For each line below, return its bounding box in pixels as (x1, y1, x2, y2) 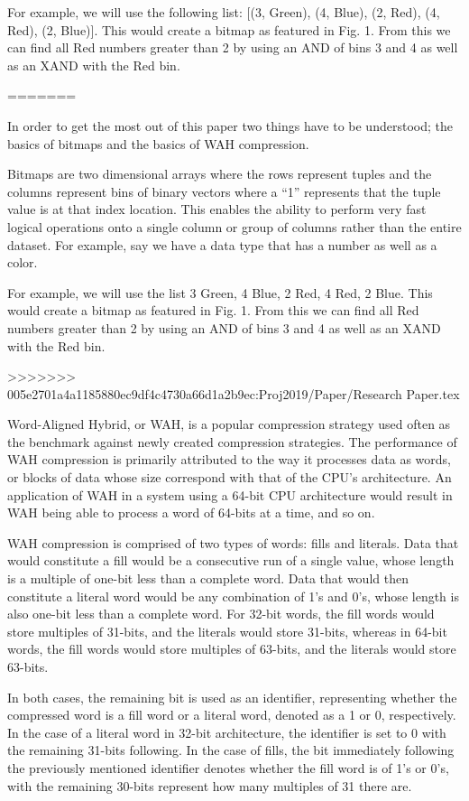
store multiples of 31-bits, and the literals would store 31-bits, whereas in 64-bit (7, 621, 447, 640)
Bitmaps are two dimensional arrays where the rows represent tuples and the (7, 164, 432, 183)
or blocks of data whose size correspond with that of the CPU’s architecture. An (7, 468, 452, 487)
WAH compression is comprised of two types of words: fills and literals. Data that (7, 533, 459, 552)
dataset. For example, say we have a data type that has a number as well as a (7, 235, 437, 254)
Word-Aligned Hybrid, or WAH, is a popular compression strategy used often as (7, 414, 451, 433)
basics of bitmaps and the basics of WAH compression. (7, 134, 309, 153)
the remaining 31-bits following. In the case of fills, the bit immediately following (7, 740, 455, 759)
